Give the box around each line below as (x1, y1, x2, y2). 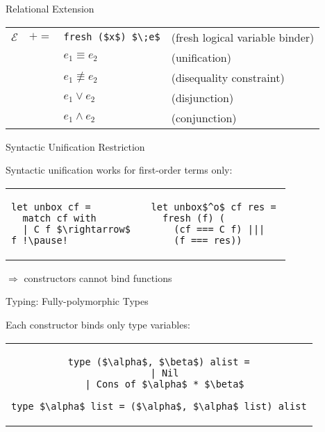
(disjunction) (171, 89, 234, 106)
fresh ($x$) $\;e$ (63, 31, 160, 43)
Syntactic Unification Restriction (6, 139, 145, 153)
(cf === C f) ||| (174, 223, 265, 235)
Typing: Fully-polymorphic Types (6, 294, 149, 308)
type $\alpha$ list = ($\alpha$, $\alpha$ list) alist (11, 400, 307, 412)
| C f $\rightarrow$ (22, 223, 131, 235)
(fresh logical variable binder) (171, 28, 315, 45)
